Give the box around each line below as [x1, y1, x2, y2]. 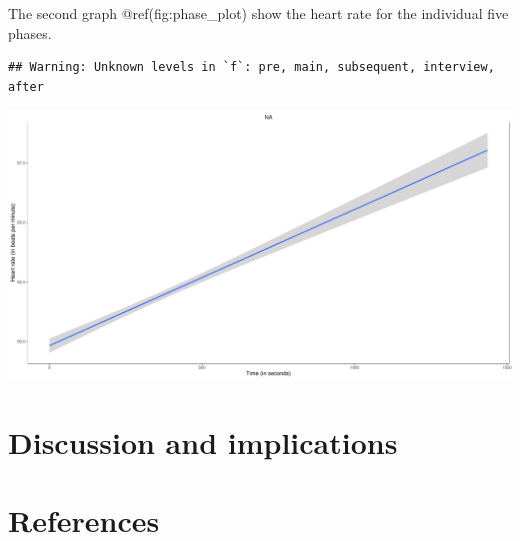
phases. [8, 22, 52, 43]
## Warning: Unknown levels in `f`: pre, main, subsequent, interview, [8, 60, 495, 75]
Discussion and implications [8, 421, 398, 462]
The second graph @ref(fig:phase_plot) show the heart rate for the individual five [8, 3, 509, 23]
